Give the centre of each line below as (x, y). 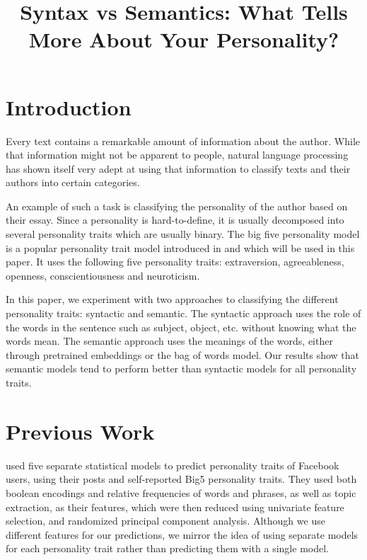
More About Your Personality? (184, 39)
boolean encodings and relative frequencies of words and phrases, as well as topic (181, 492)
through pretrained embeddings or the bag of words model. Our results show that (183, 354)
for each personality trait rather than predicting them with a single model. (167, 548)
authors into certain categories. (73, 182)
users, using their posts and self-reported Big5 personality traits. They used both (181, 479)
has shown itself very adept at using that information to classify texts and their (178, 168)
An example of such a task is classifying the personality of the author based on (177, 206)
